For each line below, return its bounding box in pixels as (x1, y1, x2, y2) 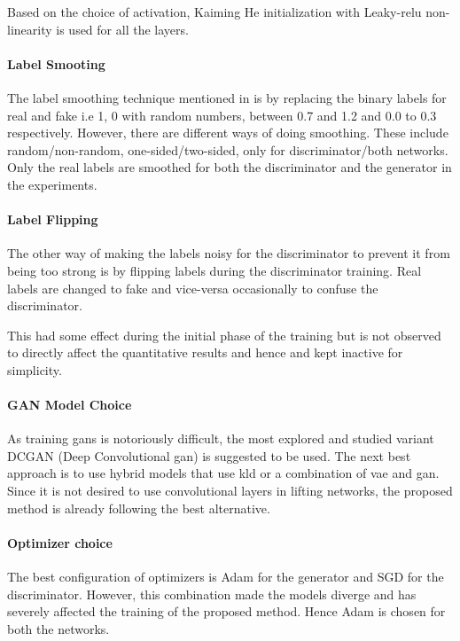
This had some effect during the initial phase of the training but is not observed (7, 325, 441, 344)
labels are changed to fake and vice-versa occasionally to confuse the (7, 278, 378, 297)
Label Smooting (7, 54, 105, 73)
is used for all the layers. (56, 20, 189, 38)
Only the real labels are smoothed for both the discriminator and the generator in (7, 158, 452, 176)
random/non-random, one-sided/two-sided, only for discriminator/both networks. (7, 140, 448, 159)
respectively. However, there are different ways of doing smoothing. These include (7, 123, 448, 142)
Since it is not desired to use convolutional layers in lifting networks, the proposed (7, 481, 453, 500)
